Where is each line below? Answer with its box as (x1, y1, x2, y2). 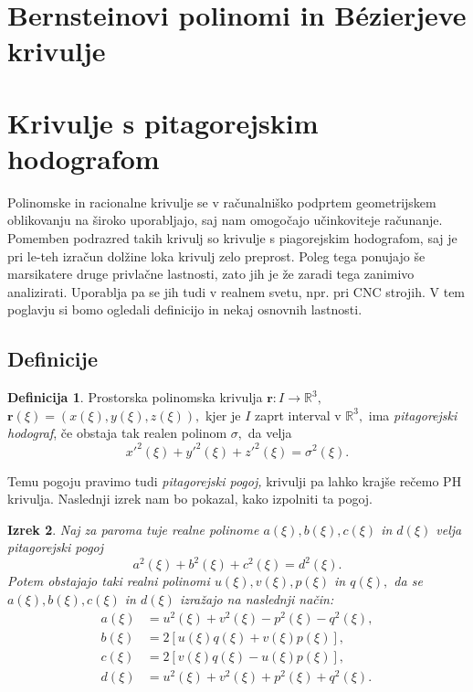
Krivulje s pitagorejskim (7, 103, 319, 141)
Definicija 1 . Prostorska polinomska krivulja (7, 388, 263, 407)
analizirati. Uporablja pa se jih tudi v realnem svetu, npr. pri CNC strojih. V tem (7, 282, 466, 301)
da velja (247, 423, 292, 442)
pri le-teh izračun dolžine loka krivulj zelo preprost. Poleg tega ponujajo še (7, 246, 426, 265)
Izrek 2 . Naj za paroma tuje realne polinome (7, 519, 259, 538)
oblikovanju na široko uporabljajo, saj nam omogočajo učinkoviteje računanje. (7, 210, 443, 229)
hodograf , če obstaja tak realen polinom (7, 423, 227, 442)
